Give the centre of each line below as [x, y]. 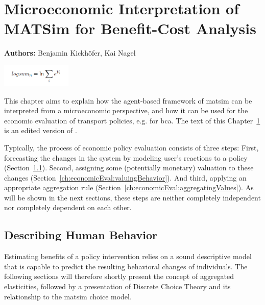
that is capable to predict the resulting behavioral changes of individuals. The [126, 266]
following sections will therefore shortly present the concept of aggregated [119, 276]
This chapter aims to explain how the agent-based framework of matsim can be [128, 100]
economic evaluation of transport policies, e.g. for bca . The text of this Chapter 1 [132, 120]
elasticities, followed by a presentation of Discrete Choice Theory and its [117, 286]
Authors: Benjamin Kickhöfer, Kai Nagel [70, 53]
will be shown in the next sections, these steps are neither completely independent [132, 197]
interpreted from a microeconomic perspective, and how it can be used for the [126, 110]
